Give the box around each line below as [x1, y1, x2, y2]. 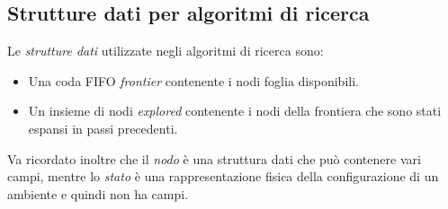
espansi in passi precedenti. [28, 118, 178, 137]
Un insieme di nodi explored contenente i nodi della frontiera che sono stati [28, 101, 442, 120]
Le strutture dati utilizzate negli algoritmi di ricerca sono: [7, 41, 324, 60]
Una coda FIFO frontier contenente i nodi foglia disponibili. [28, 71, 359, 90]
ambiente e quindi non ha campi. [7, 184, 189, 203]
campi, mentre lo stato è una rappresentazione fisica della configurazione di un [7, 167, 439, 186]
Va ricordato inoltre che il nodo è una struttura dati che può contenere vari [7, 149, 421, 168]
